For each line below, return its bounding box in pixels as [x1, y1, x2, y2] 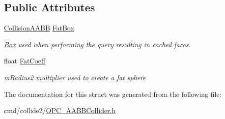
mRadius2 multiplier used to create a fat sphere [4, 72, 146, 82]
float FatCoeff [4, 56, 46, 66]
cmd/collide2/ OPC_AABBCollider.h [4, 105, 116, 116]
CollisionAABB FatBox [4, 23, 74, 33]
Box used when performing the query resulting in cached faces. [4, 39, 191, 49]
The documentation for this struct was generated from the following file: [4, 89, 222, 99]
